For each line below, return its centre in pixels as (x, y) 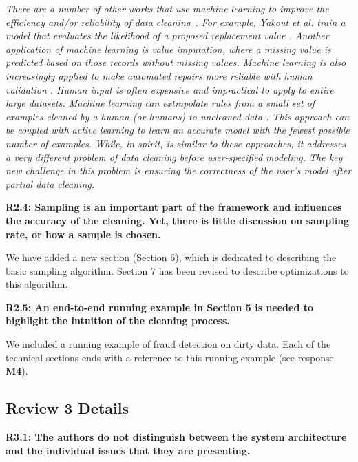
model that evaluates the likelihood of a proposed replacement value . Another (167, 35)
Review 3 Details (67, 408)
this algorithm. (37, 284)
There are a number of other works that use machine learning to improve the (167, 8)
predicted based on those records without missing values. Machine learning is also (176, 62)
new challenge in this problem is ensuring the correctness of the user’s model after (179, 170)
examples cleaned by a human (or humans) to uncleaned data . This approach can (178, 116)
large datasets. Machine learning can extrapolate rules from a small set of (160, 103)
